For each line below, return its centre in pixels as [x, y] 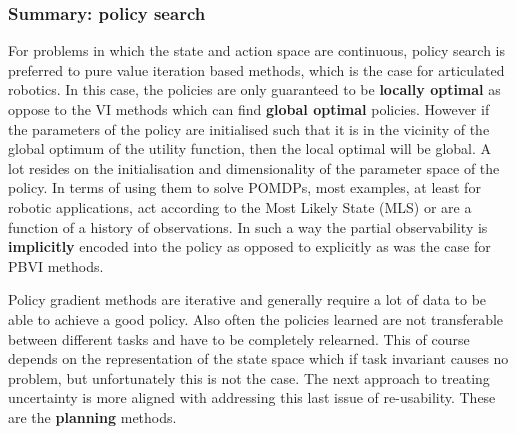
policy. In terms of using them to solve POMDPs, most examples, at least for [244, 187]
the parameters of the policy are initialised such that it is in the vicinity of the [249, 128]
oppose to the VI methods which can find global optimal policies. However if [249, 109]
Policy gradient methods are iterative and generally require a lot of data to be [247, 299]
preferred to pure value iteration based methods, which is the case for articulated [256, 69]
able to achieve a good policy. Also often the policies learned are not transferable [256, 318]
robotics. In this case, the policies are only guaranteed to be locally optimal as [254, 89]
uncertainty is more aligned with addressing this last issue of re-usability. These [252, 397]
